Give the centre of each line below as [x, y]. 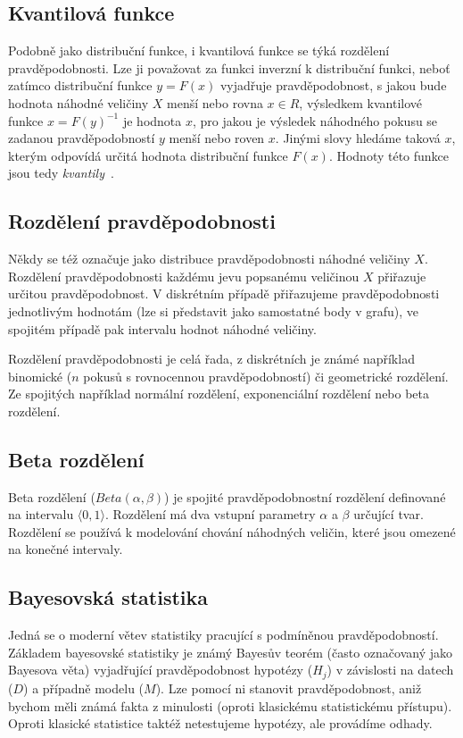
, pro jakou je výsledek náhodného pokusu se [315, 120]
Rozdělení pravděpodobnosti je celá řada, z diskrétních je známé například [211, 359]
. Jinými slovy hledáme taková [358, 138]
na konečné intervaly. [66, 549]
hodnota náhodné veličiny [79, 102]
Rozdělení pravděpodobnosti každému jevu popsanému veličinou [184, 276]
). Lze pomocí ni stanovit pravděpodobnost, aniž [289, 688]
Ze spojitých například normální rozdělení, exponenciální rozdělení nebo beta [219, 394]
